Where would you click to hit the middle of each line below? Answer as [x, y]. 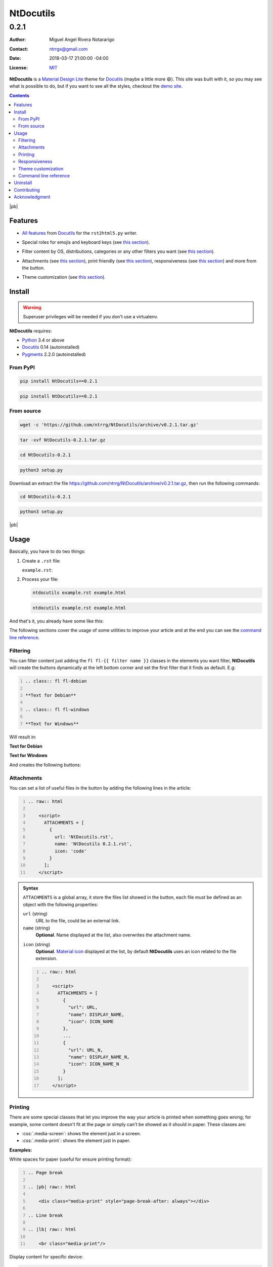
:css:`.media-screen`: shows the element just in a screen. [82, 1134]
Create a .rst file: [41, 561]
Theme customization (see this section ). [64, 277]
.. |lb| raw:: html [52, 1229]
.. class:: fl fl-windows [57, 709]
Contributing [27, 190]
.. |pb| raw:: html [52, 1187]
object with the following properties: [61, 904]
